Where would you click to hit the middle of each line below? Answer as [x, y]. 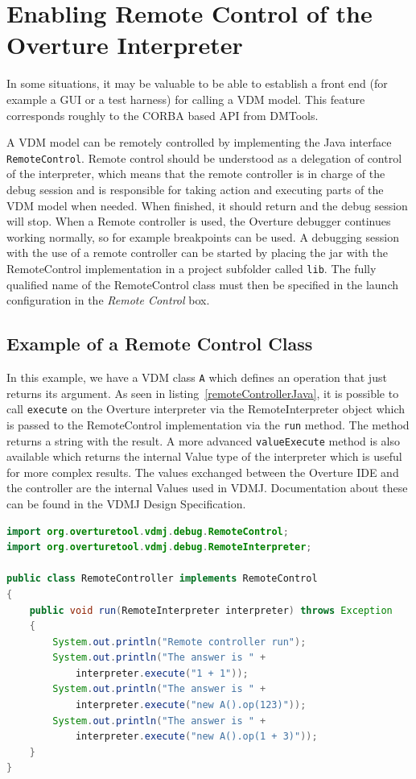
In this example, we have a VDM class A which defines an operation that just [197, 377]
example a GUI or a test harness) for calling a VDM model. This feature [186, 99]
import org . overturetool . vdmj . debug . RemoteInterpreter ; [159, 547]
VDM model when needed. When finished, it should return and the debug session [207, 205]
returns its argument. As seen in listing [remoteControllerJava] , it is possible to [203, 393]
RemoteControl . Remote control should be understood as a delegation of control [204, 157]
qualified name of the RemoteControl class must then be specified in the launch [203, 284]
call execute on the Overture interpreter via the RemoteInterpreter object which [206, 409]
